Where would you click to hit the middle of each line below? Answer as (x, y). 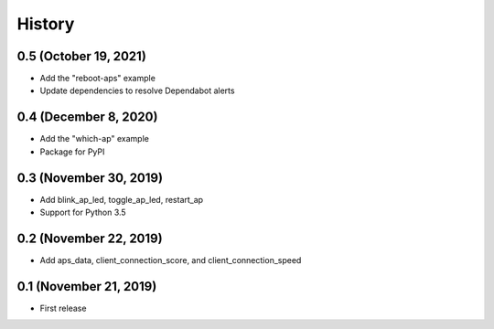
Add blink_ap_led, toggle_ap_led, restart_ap (122, 199)
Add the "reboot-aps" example (97, 79)
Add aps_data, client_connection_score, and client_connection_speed (171, 260)
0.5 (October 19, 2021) (81, 56)
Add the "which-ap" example (95, 139)
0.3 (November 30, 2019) (90, 178)
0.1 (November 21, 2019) (87, 287)
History (46, 24)
